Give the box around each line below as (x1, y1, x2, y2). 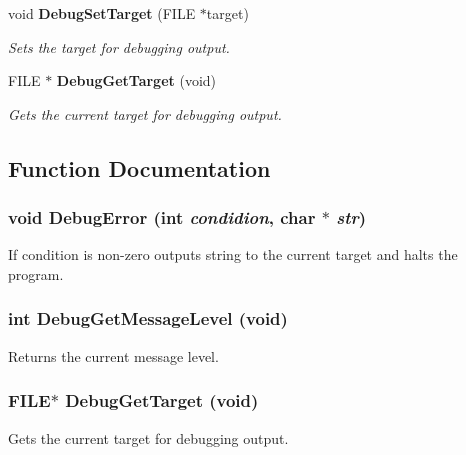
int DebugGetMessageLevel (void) (8, 306, 288, 331)
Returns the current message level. (8, 345, 219, 366)
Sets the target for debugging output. (8, 36, 230, 57)
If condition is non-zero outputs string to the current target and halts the (8, 244, 458, 265)
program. (8, 263, 64, 284)
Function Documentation (8, 152, 271, 183)
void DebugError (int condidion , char (8, 205, 316, 230)
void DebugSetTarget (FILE (8, 3, 196, 23)
